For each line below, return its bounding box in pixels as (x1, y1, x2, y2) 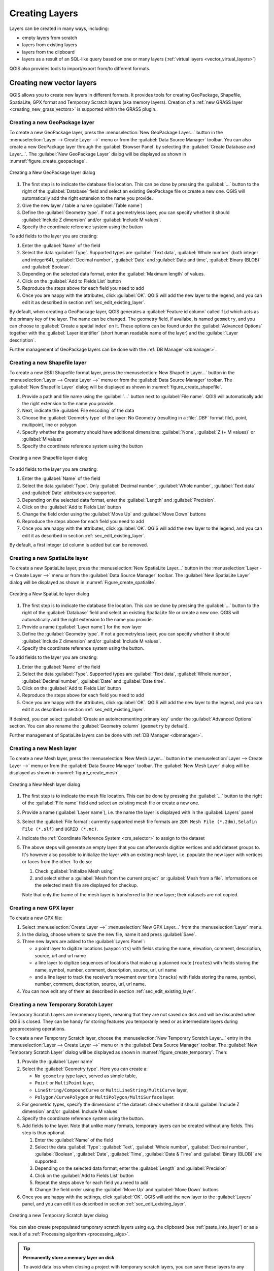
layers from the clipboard (22, 49, 75, 55)
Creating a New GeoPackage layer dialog (9, 169, 96, 175)
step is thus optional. (22, 1130, 66, 1136)
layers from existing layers (22, 42, 77, 48)
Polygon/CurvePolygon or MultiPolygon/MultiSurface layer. (35, 1094, 175, 1100)
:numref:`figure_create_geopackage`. (9, 158, 87, 164)
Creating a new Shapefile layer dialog (9, 455, 88, 461)
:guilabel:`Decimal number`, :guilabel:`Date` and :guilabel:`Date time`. (22, 678, 166, 684)
